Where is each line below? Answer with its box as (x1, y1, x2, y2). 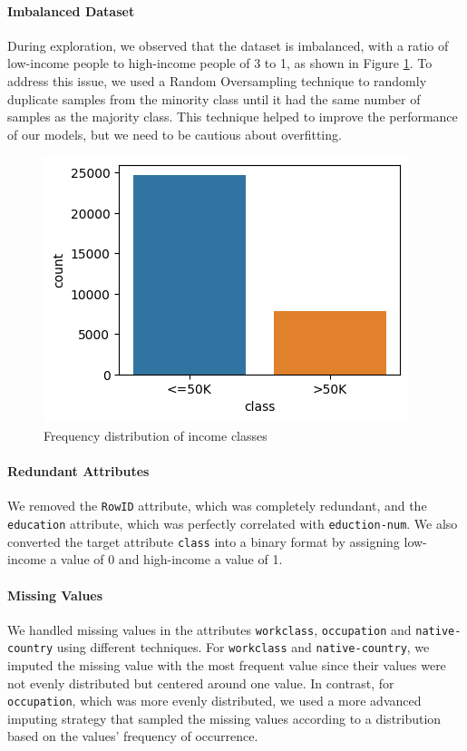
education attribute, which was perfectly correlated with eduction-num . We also (7, 514, 458, 532)
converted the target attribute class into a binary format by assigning (7, 532, 400, 551)
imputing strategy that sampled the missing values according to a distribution (7, 708, 442, 727)
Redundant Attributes (7, 462, 150, 481)
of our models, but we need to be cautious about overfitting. (7, 124, 342, 143)
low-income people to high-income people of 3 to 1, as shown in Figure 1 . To (7, 54, 433, 73)
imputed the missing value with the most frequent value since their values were (7, 656, 446, 675)
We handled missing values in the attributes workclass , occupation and (7, 619, 412, 639)
